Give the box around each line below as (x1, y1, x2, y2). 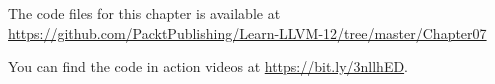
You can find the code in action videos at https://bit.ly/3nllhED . (8, 56, 409, 77)
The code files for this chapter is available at (8, 3, 281, 23)
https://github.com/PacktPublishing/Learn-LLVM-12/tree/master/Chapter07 (8, 22, 487, 43)
